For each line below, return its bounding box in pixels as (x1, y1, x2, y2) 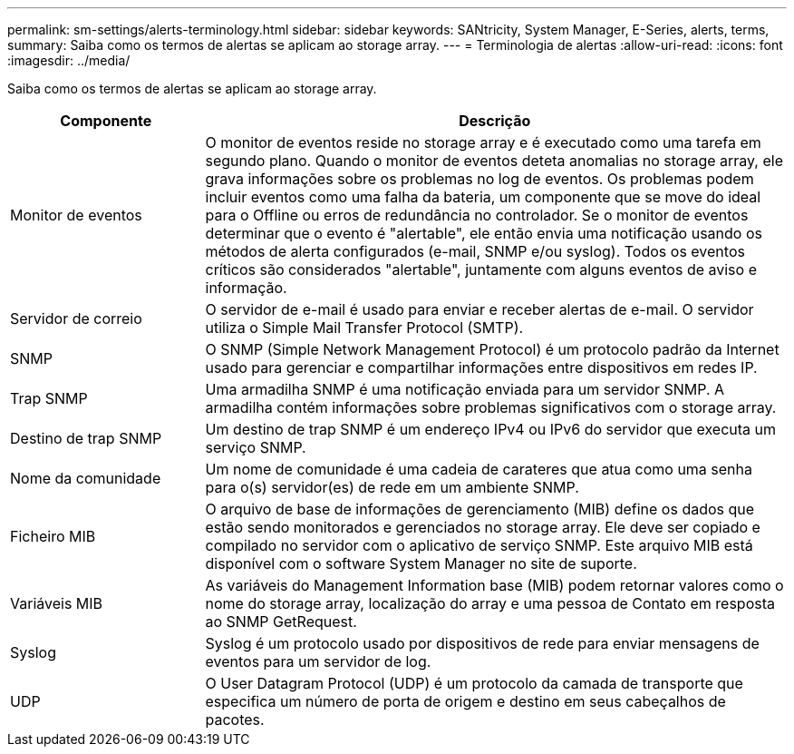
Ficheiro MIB (10, 527, 96, 545)
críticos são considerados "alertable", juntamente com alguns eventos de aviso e (205, 260, 757, 279)
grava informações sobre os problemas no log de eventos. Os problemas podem (205, 170, 754, 188)
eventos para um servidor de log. (205, 652, 431, 671)
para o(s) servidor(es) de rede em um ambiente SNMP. (205, 478, 579, 496)
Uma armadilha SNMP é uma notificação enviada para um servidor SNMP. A (205, 380, 725, 398)
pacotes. (205, 710, 265, 729)
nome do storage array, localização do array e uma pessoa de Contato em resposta (205, 594, 775, 612)
